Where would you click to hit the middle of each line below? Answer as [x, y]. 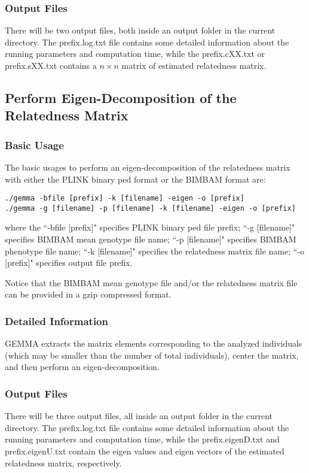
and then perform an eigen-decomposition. [82, 367]
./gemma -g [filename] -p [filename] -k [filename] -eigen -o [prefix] [150, 208]
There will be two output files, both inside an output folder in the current [140, 30]
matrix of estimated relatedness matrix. [194, 65]
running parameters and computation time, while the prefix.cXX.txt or [135, 54]
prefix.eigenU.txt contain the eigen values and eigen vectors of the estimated [145, 451]
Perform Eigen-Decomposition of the [121, 97]
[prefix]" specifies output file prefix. [69, 263]
